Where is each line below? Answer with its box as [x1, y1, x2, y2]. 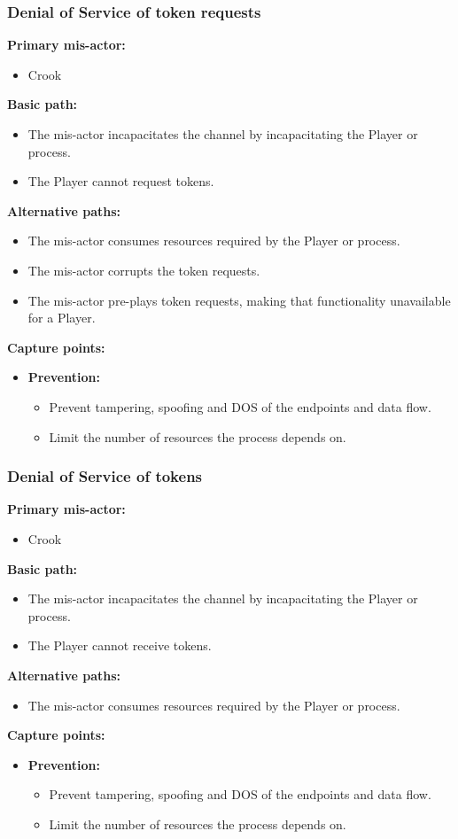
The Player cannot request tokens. [27, 172, 214, 190]
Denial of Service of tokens [7, 465, 203, 487]
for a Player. [27, 308, 96, 327]
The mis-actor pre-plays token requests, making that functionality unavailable [27, 291, 451, 309]
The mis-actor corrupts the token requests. [27, 260, 260, 279]
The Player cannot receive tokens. [27, 636, 212, 655]
